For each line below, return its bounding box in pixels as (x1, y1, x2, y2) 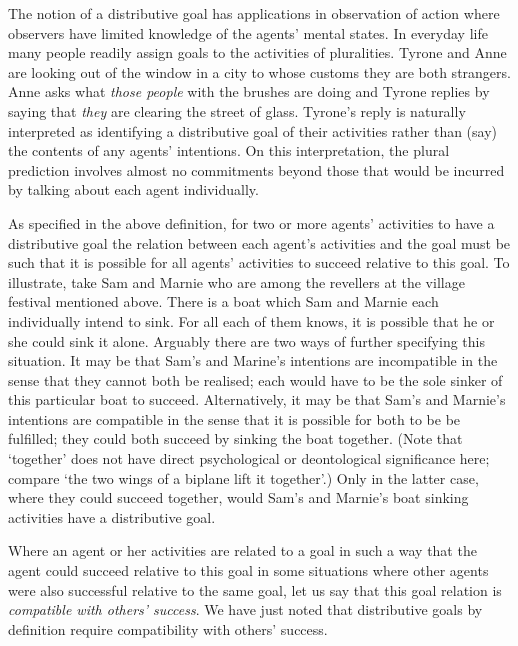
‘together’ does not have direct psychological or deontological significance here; (8, 448, 490, 469)
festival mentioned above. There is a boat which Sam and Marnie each (8, 291, 439, 312)
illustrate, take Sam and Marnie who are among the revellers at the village (8, 271, 465, 292)
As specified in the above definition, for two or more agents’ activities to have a (8, 212, 495, 233)
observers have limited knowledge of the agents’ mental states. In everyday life (8, 22, 488, 43)
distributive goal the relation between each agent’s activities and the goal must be (8, 232, 511, 253)
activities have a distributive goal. (8, 506, 216, 527)
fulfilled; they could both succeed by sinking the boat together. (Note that (8, 428, 463, 449)
